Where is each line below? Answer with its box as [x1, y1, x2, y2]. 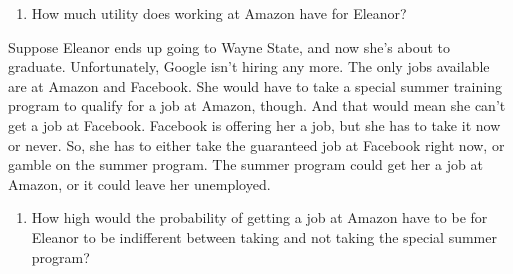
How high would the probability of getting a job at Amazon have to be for [31, 207, 488, 228]
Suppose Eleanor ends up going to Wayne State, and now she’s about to [8, 36, 450, 57]
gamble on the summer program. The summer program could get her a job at [8, 154, 483, 175]
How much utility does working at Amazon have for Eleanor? [31, 3, 407, 23]
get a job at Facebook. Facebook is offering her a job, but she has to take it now [8, 114, 501, 135]
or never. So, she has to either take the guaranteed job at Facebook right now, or [8, 134, 505, 155]
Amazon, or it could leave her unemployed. [8, 173, 271, 194]
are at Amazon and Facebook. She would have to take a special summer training [8, 75, 502, 96]
